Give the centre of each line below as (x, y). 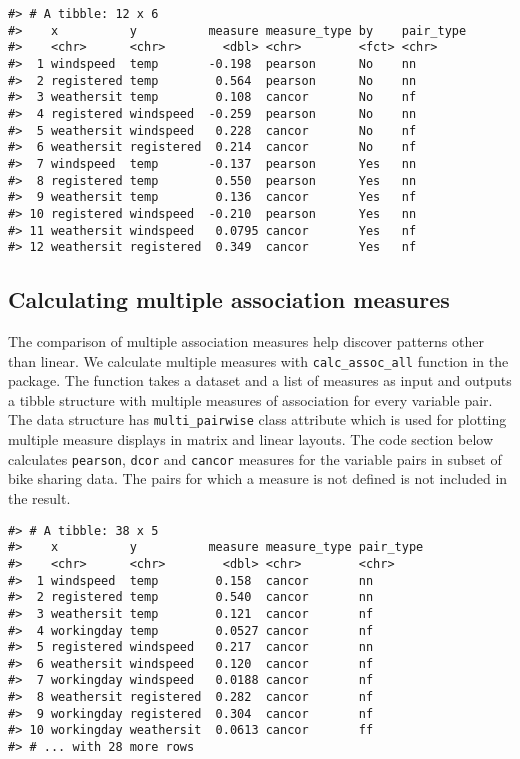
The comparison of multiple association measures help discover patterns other (246, 341)
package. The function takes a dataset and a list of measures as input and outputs (260, 380)
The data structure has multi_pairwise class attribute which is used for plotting (257, 419)
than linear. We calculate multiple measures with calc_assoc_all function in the (258, 360)
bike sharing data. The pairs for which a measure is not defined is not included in (258, 478)
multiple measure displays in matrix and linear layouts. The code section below (251, 439)
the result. (39, 497)
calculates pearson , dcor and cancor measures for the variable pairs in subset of (255, 458)
